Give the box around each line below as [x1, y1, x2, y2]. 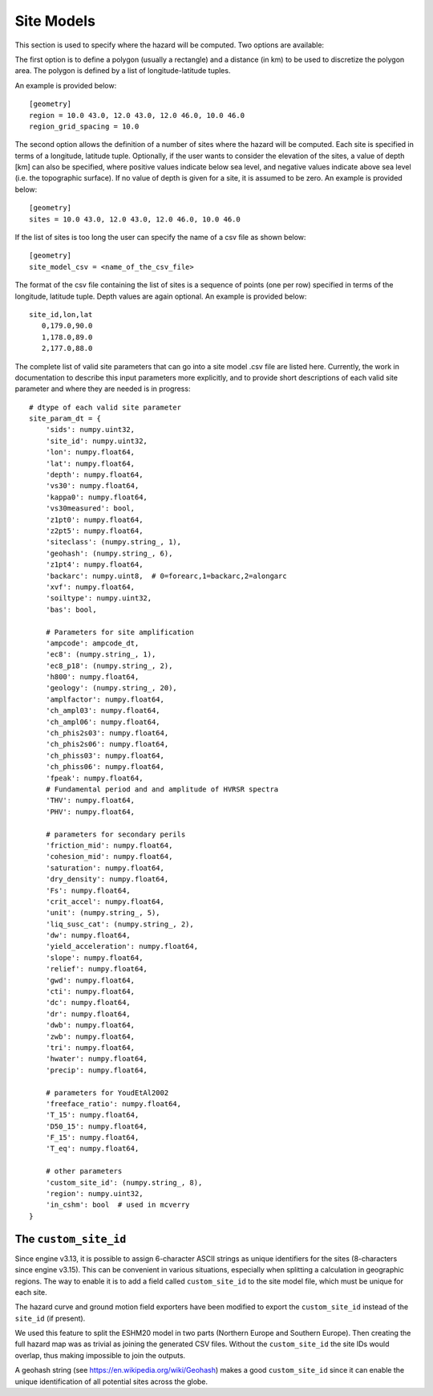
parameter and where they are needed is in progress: [14, 384, 191, 393]
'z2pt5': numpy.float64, [45, 527, 144, 535]
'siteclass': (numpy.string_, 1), [45, 538, 182, 547]
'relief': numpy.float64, [45, 964, 148, 974]
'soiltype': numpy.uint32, [45, 594, 152, 603]
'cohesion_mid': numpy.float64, [45, 852, 173, 861]
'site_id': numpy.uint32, [45, 436, 148, 446]
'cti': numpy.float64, [45, 987, 136, 996]
